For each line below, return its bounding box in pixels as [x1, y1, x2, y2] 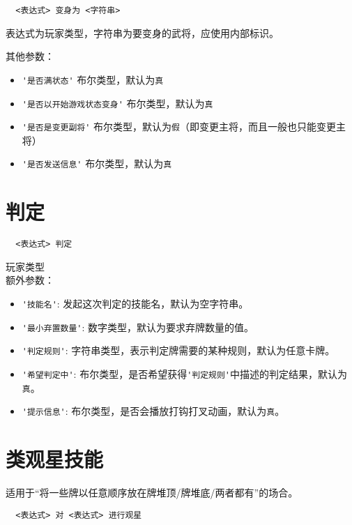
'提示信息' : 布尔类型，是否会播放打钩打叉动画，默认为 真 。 [22, 404, 285, 418]
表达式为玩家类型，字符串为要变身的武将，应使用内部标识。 [6, 25, 279, 40]
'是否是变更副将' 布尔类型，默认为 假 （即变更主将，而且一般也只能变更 [22, 119, 336, 134]
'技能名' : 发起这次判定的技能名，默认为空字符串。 [22, 296, 249, 311]
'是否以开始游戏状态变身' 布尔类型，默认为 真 [22, 96, 213, 110]
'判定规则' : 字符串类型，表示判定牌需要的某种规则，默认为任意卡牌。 [22, 343, 335, 358]
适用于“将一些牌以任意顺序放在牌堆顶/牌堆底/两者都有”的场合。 [6, 485, 298, 500]
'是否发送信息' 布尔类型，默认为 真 [22, 156, 172, 171]
